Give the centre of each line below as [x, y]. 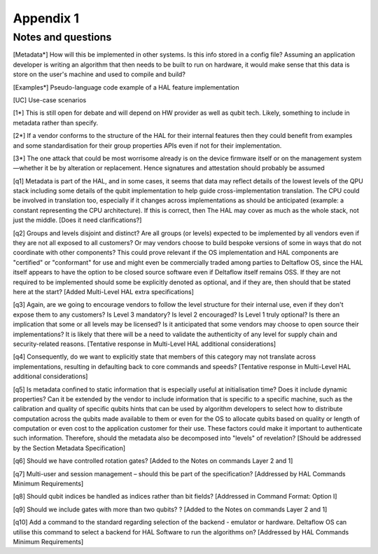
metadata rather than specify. [56, 123]
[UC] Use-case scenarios [50, 100]
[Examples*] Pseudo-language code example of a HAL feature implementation [126, 87]
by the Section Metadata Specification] [69, 448]
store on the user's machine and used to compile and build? [99, 74]
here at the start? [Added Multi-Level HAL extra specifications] [103, 291]
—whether [28, 168]
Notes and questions [62, 37]
